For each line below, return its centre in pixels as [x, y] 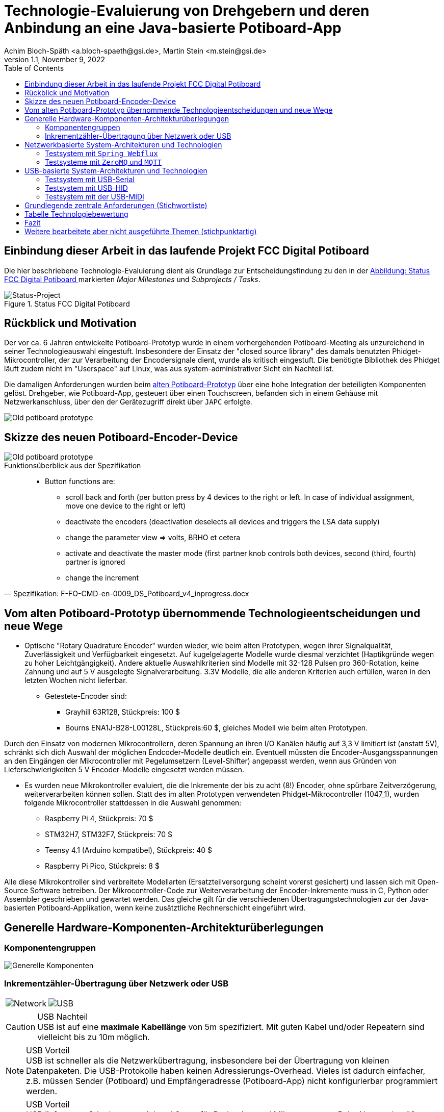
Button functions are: [80, 482]
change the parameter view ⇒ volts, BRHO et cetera [153, 538]
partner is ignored [95, 562]
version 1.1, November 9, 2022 [55, 59]
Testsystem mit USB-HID [86, 188]
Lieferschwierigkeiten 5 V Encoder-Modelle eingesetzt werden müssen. [124, 770]
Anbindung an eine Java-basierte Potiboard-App [173, 28]
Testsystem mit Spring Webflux [101, 153]
